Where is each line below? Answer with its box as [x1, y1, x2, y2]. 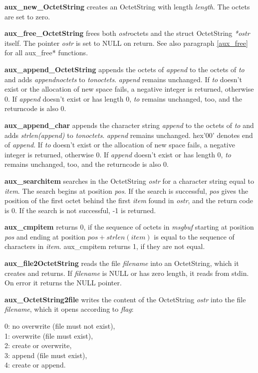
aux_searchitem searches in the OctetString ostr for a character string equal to [4, 175, 254, 186]
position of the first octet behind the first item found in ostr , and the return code [4, 195, 253, 206]
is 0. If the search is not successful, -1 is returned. [4, 205, 156, 215]
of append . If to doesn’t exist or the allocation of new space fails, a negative [4, 139, 235, 150]
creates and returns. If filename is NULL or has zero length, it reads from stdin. [4, 267, 249, 278]
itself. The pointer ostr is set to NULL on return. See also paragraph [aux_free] [4, 37, 248, 48]
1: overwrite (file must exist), [4, 330, 93, 341]
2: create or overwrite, [4, 340, 72, 351]
